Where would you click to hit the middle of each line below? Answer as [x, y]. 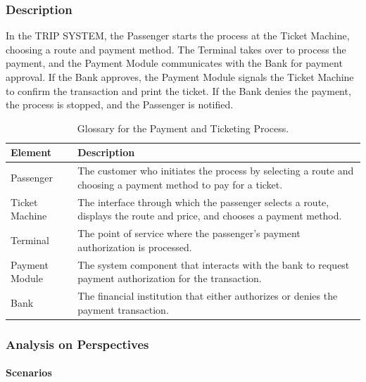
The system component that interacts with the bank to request [214, 264]
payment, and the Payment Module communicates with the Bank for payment [174, 63]
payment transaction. [123, 309]
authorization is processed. [135, 247]
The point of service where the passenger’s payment [189, 233]
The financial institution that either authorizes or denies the [208, 295]
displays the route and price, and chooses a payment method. [210, 216]
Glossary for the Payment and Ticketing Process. [183, 128]
